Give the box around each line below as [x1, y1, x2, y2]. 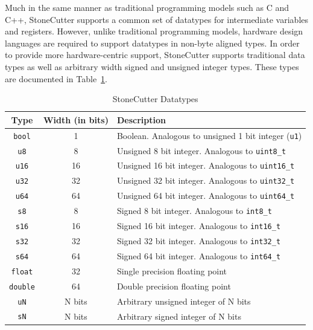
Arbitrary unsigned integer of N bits [116, 294, 251, 307]
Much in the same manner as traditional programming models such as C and [5, 1, 289, 13]
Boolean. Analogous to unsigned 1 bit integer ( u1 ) [116, 129, 302, 141]
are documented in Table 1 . [5, 72, 108, 85]
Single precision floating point [116, 264, 227, 277]
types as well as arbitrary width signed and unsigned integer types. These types [5, 60, 299, 73]
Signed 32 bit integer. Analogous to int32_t [116, 234, 281, 247]
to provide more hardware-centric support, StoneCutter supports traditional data [5, 48, 305, 61]
